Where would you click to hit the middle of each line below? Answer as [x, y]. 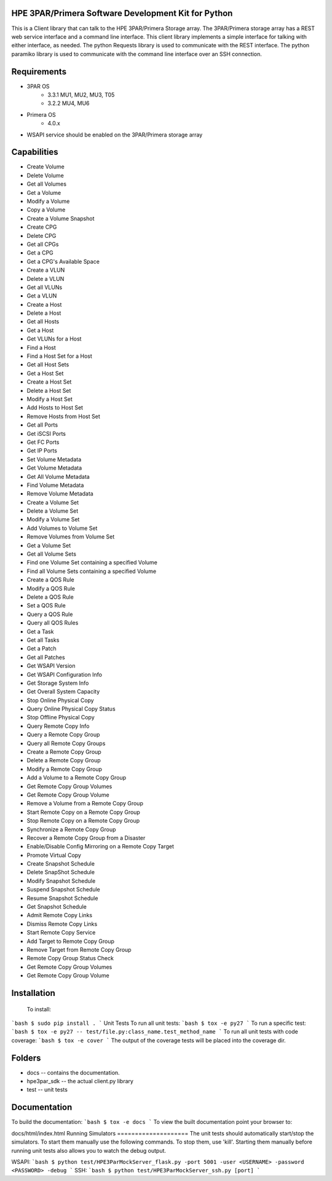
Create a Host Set [49, 382]
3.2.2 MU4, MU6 [69, 103]
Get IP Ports [42, 451]
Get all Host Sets [48, 365]
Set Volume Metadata [54, 459]
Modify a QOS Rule [51, 588]
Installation [33, 993]
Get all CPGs [43, 244]
